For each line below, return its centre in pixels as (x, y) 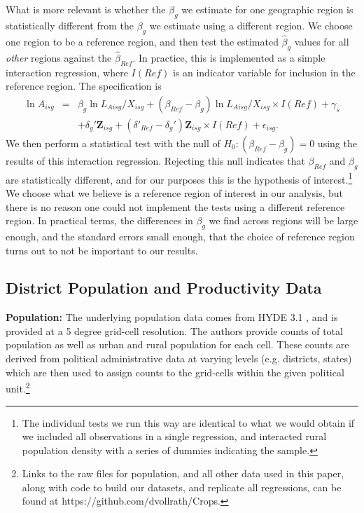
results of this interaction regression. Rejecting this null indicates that (155, 160)
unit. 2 (18, 387)
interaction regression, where (67, 72)
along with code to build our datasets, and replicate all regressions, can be (182, 487)
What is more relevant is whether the (86, 9)
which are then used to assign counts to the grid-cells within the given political (175, 372)
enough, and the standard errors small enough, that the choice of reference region (180, 236)
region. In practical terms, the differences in (99, 220)
